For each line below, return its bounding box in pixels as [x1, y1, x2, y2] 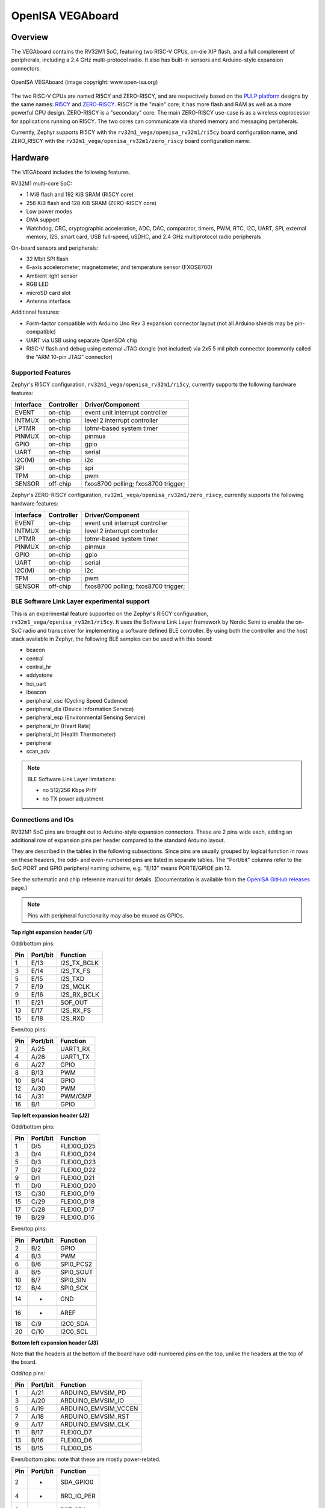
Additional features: [11, 308, 60, 316]
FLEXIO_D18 [60, 1197, 95, 1206]
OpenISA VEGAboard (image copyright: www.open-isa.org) [11, 78, 158, 86]
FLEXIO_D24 [60, 1150, 96, 1158]
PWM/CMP [60, 1092, 92, 1101]
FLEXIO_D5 [60, 1444, 93, 1453]
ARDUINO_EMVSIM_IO [60, 1396, 125, 1405]
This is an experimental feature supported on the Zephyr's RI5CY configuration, [11, 610, 209, 617]
